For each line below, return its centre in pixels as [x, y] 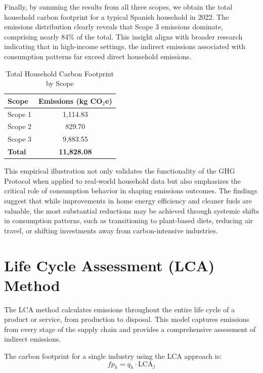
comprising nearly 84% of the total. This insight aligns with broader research [123, 36]
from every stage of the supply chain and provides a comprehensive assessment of [130, 329]
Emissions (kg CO [71, 100]
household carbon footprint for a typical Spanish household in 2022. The [117, 16]
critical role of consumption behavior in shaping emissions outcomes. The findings [131, 191]
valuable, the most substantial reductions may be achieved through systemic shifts [131, 210]
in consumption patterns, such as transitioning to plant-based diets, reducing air [129, 220]
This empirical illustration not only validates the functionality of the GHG [120, 171]
